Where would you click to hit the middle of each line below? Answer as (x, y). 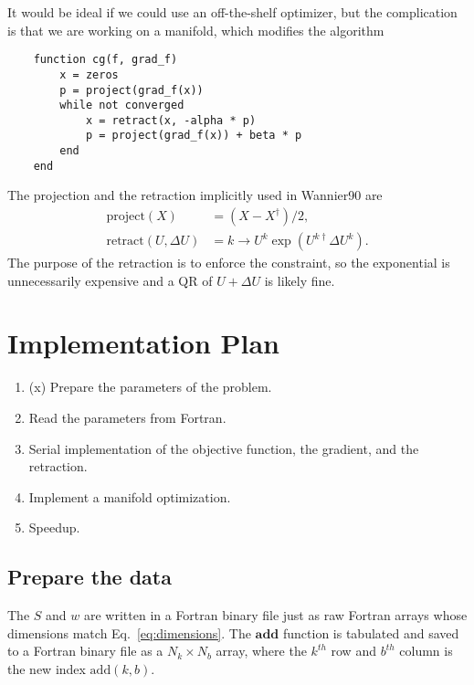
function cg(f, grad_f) (105, 60)
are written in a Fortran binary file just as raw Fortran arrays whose (275, 615)
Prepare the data (90, 577)
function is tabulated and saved (371, 632)
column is (426, 651)
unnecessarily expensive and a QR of (110, 280)
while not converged (122, 105)
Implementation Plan (144, 343)
